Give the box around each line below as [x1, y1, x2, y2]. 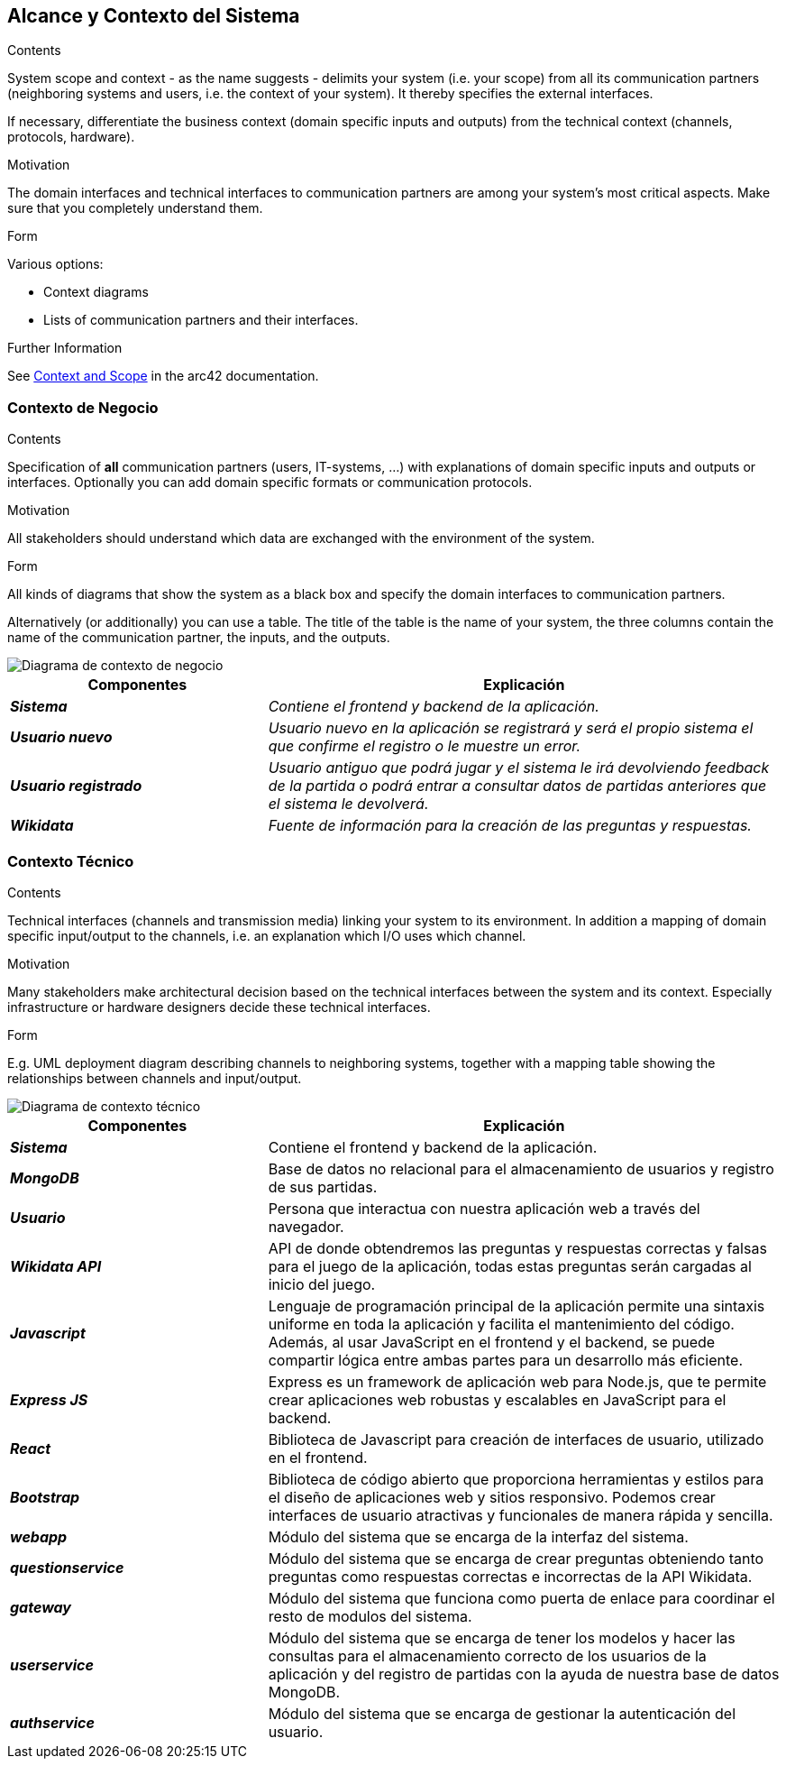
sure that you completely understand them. [7, 200, 263, 216]
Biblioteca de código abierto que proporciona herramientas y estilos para [268, 1469, 764, 1488]
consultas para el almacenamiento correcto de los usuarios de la [268, 1646, 707, 1665]
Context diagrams [43, 284, 149, 300]
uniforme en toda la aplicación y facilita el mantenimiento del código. [268, 1314, 735, 1333]
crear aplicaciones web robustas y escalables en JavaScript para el [268, 1390, 727, 1409]
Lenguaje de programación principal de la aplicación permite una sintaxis [268, 1296, 765, 1315]
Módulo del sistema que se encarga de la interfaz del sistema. [268, 1527, 689, 1546]
